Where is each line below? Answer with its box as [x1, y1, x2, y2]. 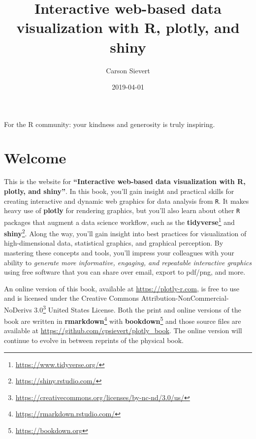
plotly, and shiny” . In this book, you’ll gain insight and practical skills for [4, 186, 234, 196]
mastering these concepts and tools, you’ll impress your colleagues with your [4, 248, 234, 257]
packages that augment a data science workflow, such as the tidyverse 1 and [4, 215, 235, 227]
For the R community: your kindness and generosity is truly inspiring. [4, 119, 215, 129]
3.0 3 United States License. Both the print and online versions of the [34, 303, 241, 314]
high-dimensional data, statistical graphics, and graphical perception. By [4, 238, 224, 248]
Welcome [4, 148, 66, 168]
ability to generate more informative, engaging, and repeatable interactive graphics [4, 257, 252, 267]
